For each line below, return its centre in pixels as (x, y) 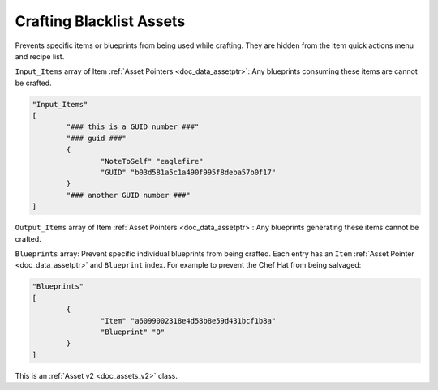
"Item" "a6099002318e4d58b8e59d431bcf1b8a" (188, 321)
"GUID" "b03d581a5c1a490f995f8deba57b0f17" (188, 173)
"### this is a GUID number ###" (133, 127)
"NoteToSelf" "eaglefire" (152, 161)
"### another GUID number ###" (128, 195)
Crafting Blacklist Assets (100, 21)
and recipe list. (40, 56)
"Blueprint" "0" (133, 332)
